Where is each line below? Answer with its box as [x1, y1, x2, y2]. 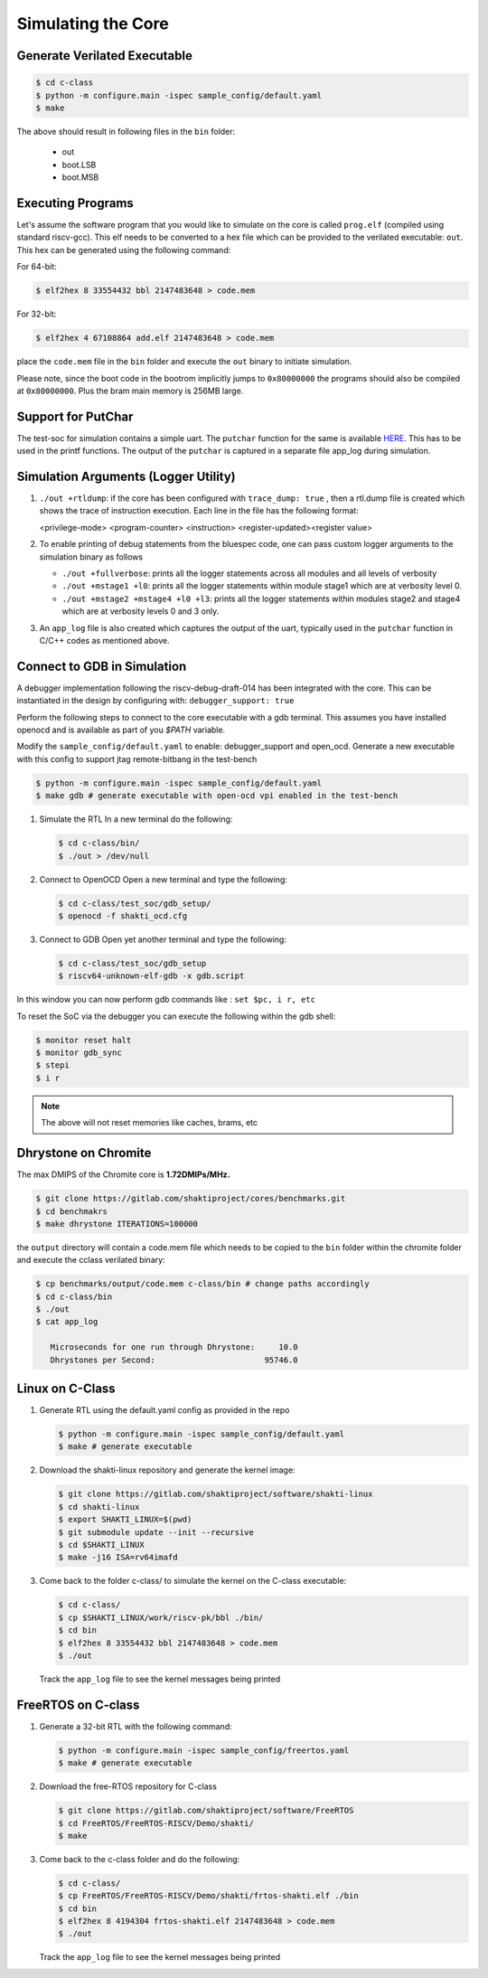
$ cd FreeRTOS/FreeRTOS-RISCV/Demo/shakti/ [58, 1818, 255, 1828]
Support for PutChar [16, 409, 134, 424]
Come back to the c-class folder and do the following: [39, 1853, 240, 1864]
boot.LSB [61, 159, 97, 170]
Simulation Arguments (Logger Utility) [16, 469, 237, 484]
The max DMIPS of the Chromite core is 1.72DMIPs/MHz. [16, 1169, 230, 1180]
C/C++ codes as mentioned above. [39, 636, 170, 645]
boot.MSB [61, 172, 99, 183]
